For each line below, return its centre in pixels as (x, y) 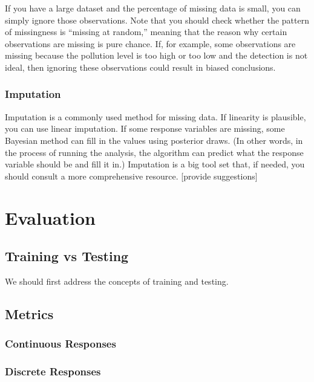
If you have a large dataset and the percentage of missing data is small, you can (153, 8)
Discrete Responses (53, 371)
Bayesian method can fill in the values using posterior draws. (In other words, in (154, 140)
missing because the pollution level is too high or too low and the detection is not (156, 55)
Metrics (29, 313)
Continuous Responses (61, 344)
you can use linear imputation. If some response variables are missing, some (145, 128)
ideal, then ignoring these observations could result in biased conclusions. (140, 67)
